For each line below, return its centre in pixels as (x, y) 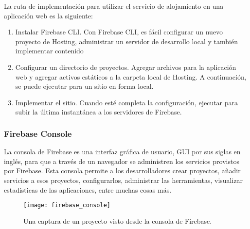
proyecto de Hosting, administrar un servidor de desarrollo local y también (126, 41)
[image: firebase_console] (67, 205)
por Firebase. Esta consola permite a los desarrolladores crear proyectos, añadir (122, 171)
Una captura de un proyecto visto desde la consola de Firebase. (118, 221)
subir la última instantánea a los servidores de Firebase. (98, 112)
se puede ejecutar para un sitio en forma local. (84, 86)
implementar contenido (49, 51)
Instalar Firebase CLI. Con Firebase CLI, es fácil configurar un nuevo (119, 32)
